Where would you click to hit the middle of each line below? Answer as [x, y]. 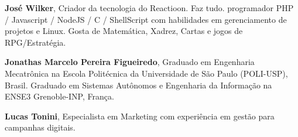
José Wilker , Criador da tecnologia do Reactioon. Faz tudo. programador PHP [149, 8]
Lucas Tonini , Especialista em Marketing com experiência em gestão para [140, 116]
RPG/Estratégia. [35, 42]
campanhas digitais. [40, 127]
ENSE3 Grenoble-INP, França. [59, 96]
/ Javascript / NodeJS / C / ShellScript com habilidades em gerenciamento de [146, 19]
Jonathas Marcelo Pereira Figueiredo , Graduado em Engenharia [130, 62]
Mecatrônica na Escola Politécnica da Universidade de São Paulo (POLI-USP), [146, 73]
